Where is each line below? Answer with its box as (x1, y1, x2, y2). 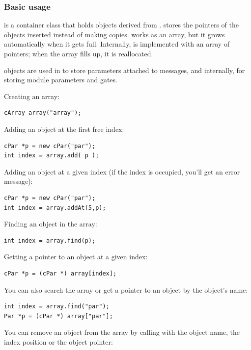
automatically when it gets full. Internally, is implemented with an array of (4, 39, 230, 49)
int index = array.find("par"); (4, 303, 110, 310)
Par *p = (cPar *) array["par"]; (4, 312, 113, 320)
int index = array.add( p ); (4, 152, 99, 159)
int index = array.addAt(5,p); (4, 204, 106, 211)
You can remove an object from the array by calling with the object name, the (4, 327, 240, 337)
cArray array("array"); (4, 109, 82, 117)
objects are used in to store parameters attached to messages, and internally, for (4, 65, 245, 75)
